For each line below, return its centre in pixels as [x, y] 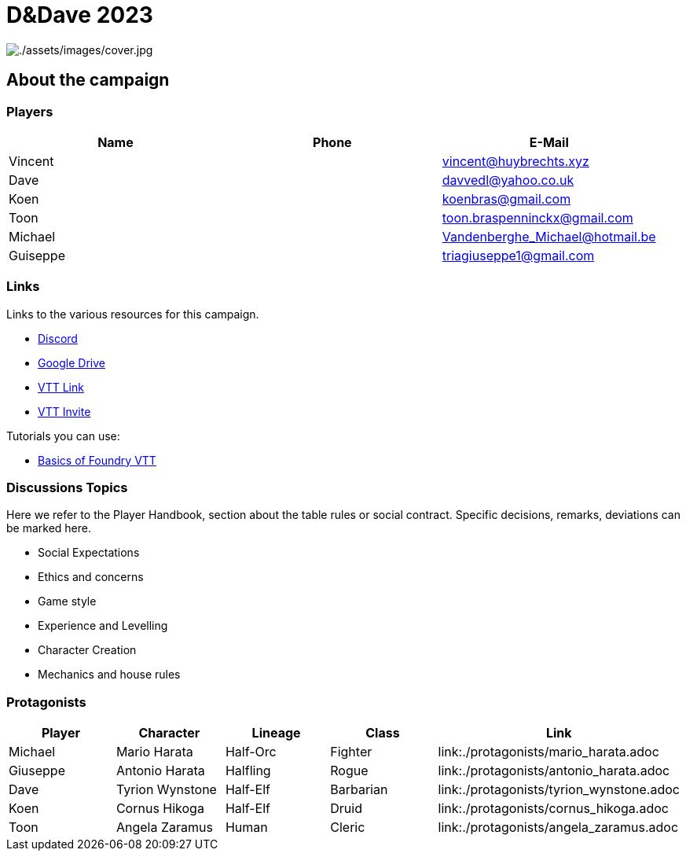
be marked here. [49, 528]
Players [30, 111]
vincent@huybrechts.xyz [515, 161]
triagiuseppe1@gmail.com [518, 255]
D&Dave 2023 [80, 15]
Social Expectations [89, 553]
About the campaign [88, 80]
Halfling [248, 771]
